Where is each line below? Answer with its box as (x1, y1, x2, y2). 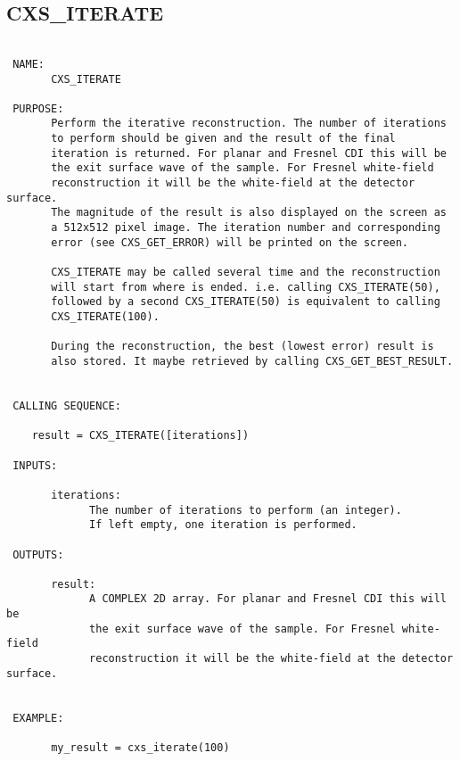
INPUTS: (12, 459, 58, 472)
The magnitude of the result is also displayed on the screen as (51, 206, 447, 219)
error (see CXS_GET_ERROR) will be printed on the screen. (51, 236, 409, 249)
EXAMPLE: (12, 711, 64, 724)
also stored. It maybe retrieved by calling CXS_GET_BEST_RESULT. (51, 354, 454, 368)
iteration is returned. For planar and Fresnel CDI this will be (51, 146, 447, 160)
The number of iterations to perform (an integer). (89, 503, 402, 517)
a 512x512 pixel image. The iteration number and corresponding (51, 221, 440, 235)
